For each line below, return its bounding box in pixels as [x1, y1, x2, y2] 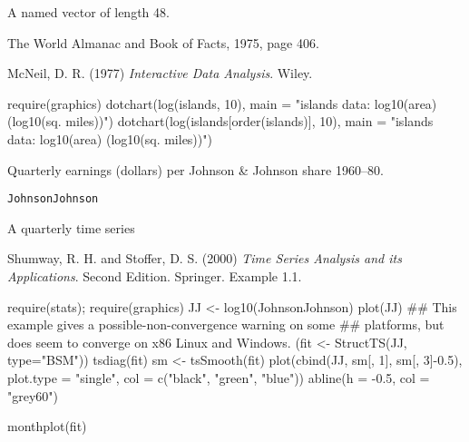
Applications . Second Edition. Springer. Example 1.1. [7, 267, 302, 285]
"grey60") [7, 386, 59, 405]
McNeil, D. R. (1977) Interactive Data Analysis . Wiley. [7, 64, 313, 83]
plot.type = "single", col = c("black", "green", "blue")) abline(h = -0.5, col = [7, 368, 430, 387]
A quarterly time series [7, 218, 135, 237]
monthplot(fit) [7, 417, 87, 436]
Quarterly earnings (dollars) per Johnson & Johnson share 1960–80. [7, 160, 384, 179]
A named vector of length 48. [7, 3, 170, 21]
